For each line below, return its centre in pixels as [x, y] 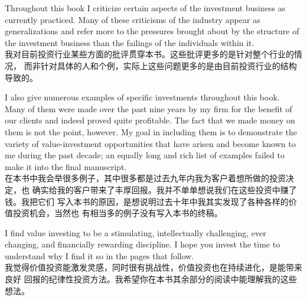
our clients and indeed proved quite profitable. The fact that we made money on [150, 120]
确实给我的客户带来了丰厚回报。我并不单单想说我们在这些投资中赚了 [164, 189]
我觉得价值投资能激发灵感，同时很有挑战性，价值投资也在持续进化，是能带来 [153, 267]
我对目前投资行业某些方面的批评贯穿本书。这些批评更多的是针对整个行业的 [149, 54]
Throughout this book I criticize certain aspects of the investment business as [145, 8]
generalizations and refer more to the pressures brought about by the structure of [152, 31]
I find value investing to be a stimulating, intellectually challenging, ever [135, 232]
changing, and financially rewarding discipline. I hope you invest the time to [143, 244]
